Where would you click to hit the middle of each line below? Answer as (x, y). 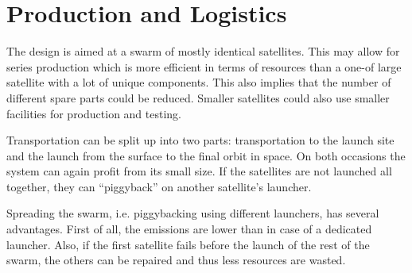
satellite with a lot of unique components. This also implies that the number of (199, 82)
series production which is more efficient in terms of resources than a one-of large (204, 66)
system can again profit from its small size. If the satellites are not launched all (199, 171)
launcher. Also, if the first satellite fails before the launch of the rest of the (188, 244)
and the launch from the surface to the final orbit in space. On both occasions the (206, 155)
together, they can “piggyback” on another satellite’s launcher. (159, 186)
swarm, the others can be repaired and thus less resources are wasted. (176, 260)
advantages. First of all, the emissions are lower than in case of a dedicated (189, 229)
